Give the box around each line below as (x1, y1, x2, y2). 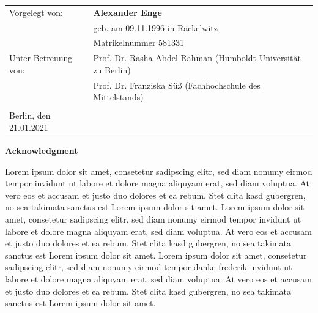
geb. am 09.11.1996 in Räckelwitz (93, 21, 218, 34)
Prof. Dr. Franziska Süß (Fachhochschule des (93, 78, 261, 91)
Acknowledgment (5, 144, 78, 157)
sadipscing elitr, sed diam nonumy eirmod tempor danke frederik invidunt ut (5, 260, 292, 273)
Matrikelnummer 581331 (93, 36, 185, 49)
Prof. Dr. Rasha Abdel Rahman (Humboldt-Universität (93, 51, 301, 64)
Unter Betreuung (9, 51, 73, 64)
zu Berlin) (93, 63, 131, 76)
